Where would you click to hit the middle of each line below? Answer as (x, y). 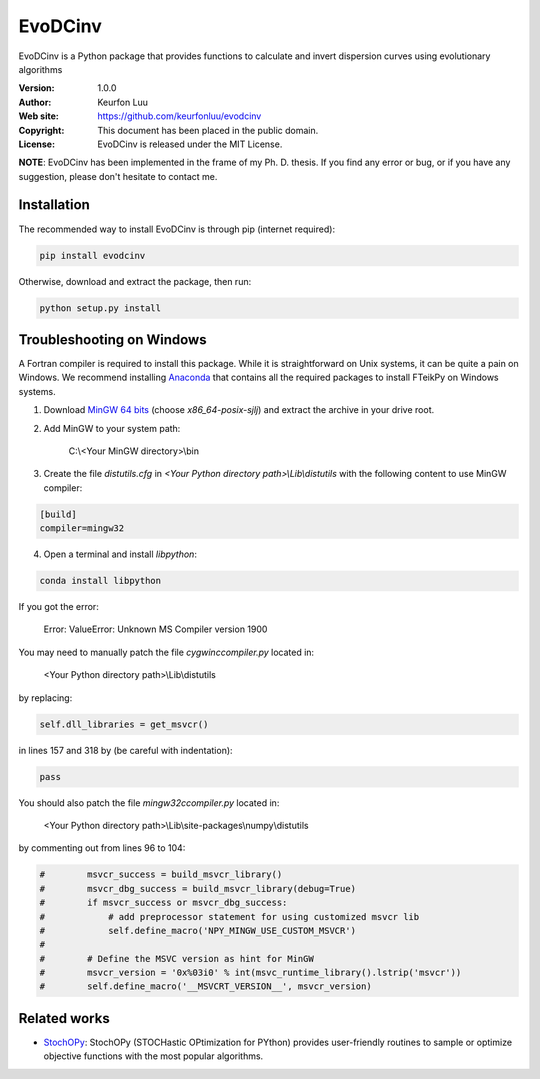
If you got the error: (58, 607)
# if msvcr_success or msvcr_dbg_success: (163, 903)
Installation (54, 205)
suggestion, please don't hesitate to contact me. (118, 176)
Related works (64, 1018)
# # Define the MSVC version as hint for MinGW (176, 958)
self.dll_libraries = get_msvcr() (124, 724)
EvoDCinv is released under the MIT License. (190, 144)
